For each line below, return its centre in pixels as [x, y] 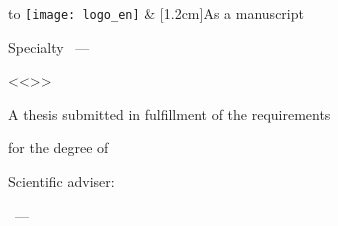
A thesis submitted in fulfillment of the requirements [169, 113]
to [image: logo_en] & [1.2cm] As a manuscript [156, 13]
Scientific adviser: [61, 181]
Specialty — [49, 46]
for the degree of [58, 147]
